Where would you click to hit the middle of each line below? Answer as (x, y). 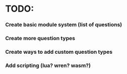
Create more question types (40, 39)
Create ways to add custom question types (59, 52)
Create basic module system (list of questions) (64, 25)
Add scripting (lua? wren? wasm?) (48, 65)
